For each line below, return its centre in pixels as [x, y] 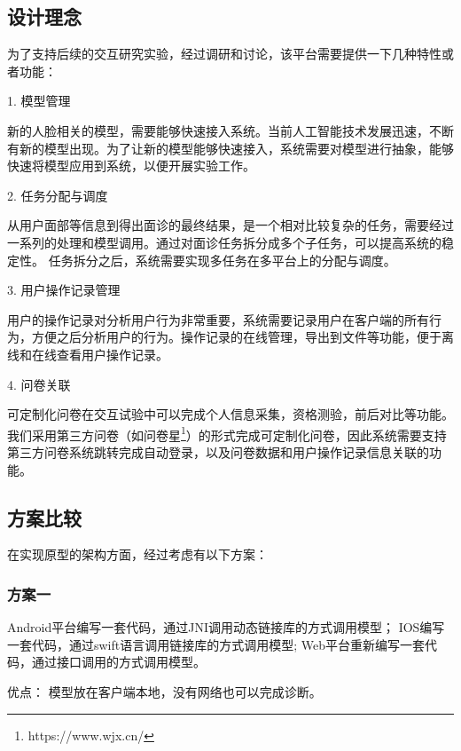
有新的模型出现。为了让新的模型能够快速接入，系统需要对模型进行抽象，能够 [230, 148]
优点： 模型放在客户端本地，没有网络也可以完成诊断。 [164, 691]
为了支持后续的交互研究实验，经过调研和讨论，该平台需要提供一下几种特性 [224, 54]
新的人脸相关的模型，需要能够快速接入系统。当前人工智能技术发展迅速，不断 [230, 130]
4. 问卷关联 [39, 384]
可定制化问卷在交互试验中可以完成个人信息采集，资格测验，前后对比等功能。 [230, 414]
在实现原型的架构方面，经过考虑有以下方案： [137, 554]
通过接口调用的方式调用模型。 [118, 662]
